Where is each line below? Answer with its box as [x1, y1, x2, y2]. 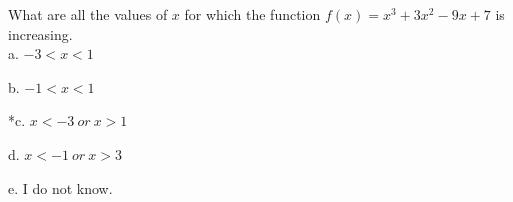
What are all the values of [8, 4, 168, 24]
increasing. [8, 23, 73, 44]
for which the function [184, 4, 321, 24]
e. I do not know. [8, 177, 113, 198]
